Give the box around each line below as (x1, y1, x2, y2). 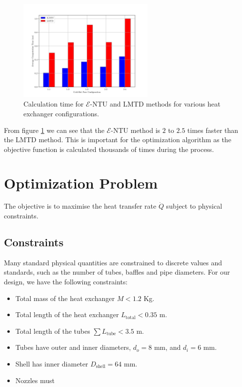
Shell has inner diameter (15, 359, 88, 369)
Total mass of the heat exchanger (15, 293, 115, 303)
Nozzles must (15, 375, 55, 385)
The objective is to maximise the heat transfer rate (4, 201, 157, 211)
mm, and (154, 342, 181, 352)
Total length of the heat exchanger (15, 309, 119, 320)
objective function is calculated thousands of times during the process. (4, 144, 214, 154)
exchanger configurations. (23, 108, 99, 118)
